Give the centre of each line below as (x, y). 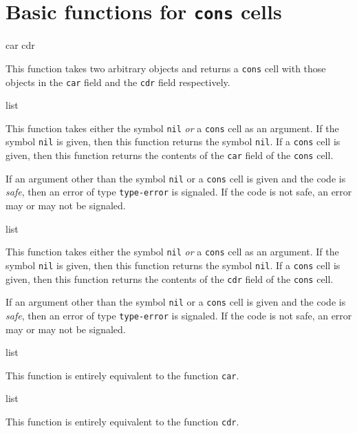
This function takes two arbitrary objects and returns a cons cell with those (166, 68)
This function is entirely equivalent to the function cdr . (122, 421)
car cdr (20, 45)
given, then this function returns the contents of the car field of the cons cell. (170, 155)
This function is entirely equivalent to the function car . (122, 375)
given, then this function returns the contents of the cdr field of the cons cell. (170, 278)
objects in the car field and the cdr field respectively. (118, 82)
